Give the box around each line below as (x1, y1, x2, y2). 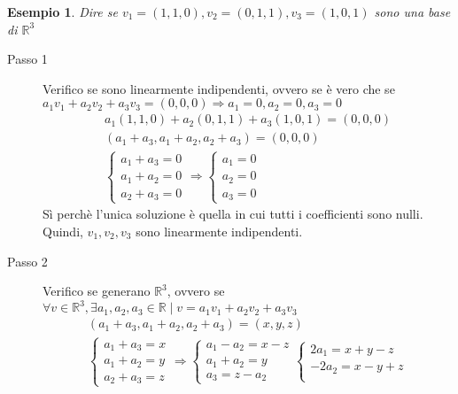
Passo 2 (7, 251, 48, 270)
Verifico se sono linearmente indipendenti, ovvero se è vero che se (43, 79, 395, 97)
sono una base (374, 3, 451, 20)
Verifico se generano (43, 282, 151, 300)
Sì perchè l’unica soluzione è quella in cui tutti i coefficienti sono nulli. (43, 205, 423, 223)
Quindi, (43, 222, 83, 241)
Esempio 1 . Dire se (7, 3, 118, 20)
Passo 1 (7, 50, 48, 68)
